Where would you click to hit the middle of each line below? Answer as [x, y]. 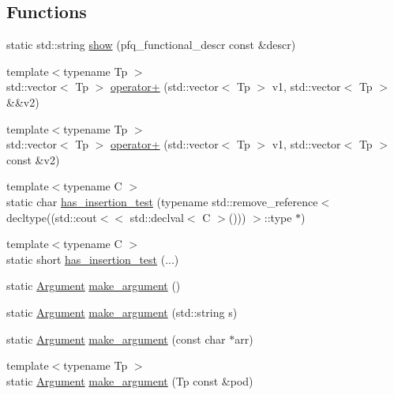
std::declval [157, 217]
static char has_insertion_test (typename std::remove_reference [162, 201]
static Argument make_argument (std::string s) [122, 312]
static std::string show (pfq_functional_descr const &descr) [151, 45]
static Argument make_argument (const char [116, 339]
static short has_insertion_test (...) [93, 259]
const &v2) [33, 159]
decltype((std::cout [52, 217]
